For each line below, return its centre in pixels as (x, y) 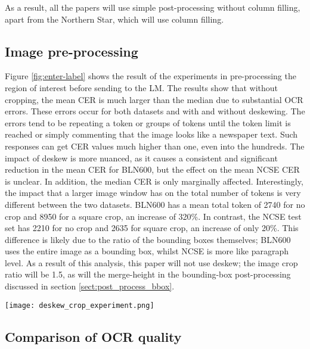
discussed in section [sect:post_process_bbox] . (90, 286)
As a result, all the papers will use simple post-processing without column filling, (153, 7)
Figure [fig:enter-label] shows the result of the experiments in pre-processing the (151, 76)
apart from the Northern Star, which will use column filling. (114, 19)
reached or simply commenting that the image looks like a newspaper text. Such (151, 134)
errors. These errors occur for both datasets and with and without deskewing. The (155, 111)
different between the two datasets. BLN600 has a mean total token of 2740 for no (155, 204)
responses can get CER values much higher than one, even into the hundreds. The (155, 146)
